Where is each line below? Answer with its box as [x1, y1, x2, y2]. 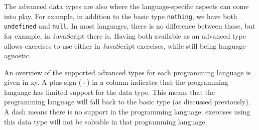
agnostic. [4, 50, 31, 61]
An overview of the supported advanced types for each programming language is [4, 67, 251, 77]
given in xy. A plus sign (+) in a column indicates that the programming [4, 77, 228, 87]
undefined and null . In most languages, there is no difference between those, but [4, 21, 255, 31]
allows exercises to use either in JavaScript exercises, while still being [4, 40, 217, 51]
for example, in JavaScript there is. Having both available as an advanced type [4, 30, 246, 41]
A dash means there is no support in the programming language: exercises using [4, 106, 250, 117]
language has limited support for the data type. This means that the [4, 86, 215, 97]
